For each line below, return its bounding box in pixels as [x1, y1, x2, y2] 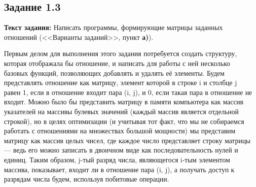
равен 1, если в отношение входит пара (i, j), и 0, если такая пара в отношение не [4, 87, 252, 97]
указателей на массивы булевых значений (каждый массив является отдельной [4, 106, 239, 116]
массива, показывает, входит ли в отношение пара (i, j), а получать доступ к [4, 164, 235, 174]
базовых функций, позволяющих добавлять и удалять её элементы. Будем [4, 67, 225, 78]
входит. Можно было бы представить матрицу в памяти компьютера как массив [4, 96, 244, 107]
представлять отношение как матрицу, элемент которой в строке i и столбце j [4, 77, 237, 88]
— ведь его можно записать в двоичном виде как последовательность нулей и [4, 145, 238, 155]
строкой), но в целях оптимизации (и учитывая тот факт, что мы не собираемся [4, 116, 244, 126]
